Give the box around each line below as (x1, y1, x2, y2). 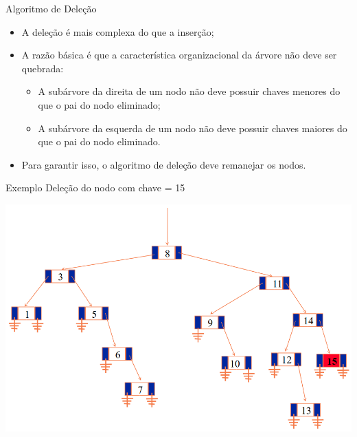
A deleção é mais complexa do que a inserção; (21, 24, 214, 39)
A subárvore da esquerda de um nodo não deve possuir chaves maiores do (38, 120, 347, 135)
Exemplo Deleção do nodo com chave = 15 (5, 180, 185, 195)
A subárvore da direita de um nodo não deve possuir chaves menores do (38, 84, 341, 98)
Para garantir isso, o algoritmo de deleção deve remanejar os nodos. (21, 157, 306, 171)
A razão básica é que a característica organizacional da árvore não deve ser (21, 47, 337, 62)
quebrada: (21, 61, 64, 75)
